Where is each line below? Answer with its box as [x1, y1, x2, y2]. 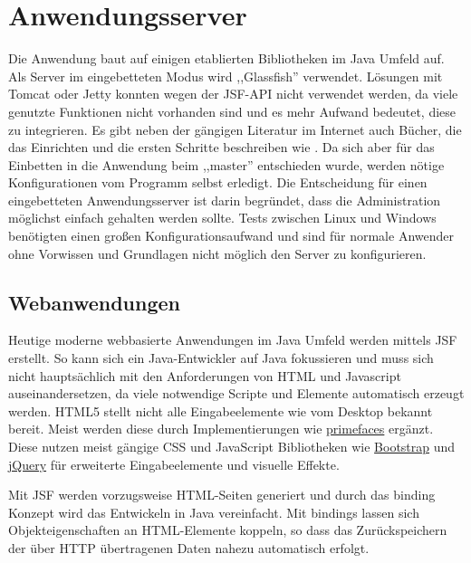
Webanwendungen [8, 288, 181, 316]
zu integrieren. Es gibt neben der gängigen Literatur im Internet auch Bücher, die [8, 119, 462, 138]
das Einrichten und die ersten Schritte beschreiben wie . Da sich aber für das [8, 138, 435, 157]
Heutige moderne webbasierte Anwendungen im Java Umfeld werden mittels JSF [8, 330, 457, 349]
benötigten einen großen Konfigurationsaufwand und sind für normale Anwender [8, 226, 454, 245]
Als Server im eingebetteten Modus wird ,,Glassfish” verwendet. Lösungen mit [8, 66, 443, 85]
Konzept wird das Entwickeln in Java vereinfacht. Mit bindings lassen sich [8, 502, 419, 521]
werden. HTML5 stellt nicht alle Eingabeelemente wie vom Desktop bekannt [8, 401, 433, 420]
